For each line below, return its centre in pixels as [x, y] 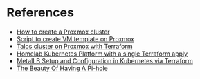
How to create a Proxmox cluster [63, 32]
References [40, 13]
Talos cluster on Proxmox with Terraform [74, 46]
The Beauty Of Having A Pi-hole [62, 68]
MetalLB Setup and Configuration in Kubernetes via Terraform [104, 60]
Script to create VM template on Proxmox [75, 38]
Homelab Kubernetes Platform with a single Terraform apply [102, 54]
